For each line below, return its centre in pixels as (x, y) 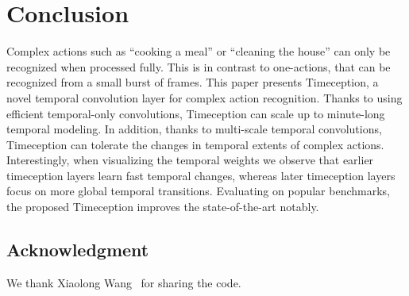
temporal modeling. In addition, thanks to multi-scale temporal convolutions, (194, 129)
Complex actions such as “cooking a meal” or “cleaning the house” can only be (199, 51)
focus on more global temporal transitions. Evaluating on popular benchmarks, (198, 191)
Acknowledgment (78, 250)
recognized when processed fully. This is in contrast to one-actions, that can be (199, 66)
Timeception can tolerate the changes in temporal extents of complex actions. (195, 144)
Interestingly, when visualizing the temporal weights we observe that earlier (190, 160)
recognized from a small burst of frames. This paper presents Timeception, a (193, 82)
